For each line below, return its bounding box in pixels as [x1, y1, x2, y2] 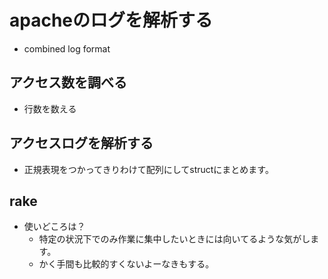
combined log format [23, 42, 111, 55]
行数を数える [23, 102, 77, 115]
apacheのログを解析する [9, 9, 214, 32]
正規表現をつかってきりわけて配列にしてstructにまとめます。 [23, 163, 274, 175]
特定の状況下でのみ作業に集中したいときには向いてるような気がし [38, 233, 311, 245]
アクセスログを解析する [9, 135, 154, 152]
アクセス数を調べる [9, 74, 127, 91]
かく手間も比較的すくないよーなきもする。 [38, 258, 215, 270]
